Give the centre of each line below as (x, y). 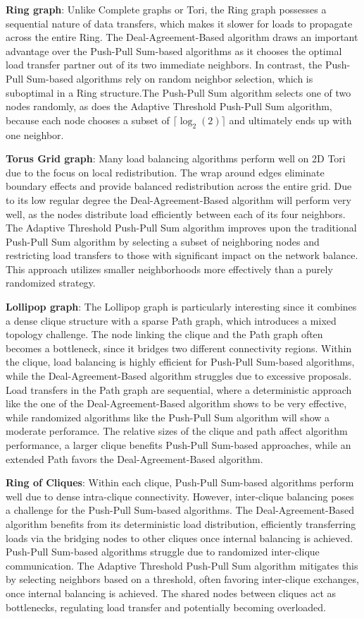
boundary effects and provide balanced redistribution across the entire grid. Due (179, 186)
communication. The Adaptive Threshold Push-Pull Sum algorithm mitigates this (182, 565)
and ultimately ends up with (290, 120)
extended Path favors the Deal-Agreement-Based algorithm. (134, 458)
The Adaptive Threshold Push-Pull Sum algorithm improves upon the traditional (181, 228)
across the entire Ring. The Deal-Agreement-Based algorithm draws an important (182, 37)
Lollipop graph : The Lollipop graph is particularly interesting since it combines (181, 307)
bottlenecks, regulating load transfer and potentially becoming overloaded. (166, 607)
